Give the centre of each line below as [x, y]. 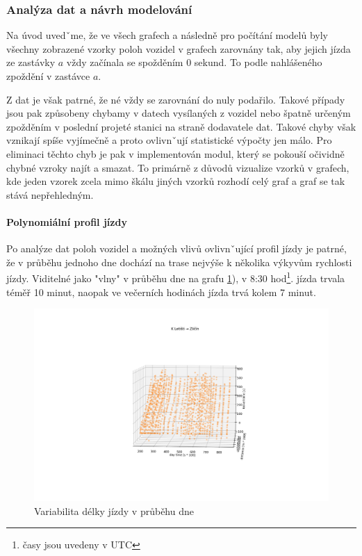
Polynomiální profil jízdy [67, 221]
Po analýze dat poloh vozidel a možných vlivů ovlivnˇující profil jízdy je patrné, [176, 248]
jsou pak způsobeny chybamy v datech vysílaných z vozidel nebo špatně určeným [179, 113]
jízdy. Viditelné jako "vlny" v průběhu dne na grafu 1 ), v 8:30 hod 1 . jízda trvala [176, 277]
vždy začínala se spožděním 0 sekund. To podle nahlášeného [194, 62]
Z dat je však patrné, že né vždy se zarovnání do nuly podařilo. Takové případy [176, 99]
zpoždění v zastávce [48, 76]
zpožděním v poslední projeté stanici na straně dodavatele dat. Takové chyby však [181, 126]
